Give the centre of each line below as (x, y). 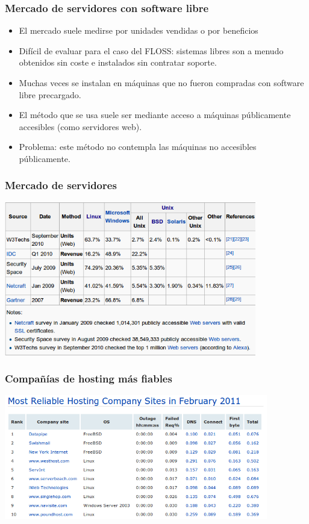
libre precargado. (50, 94)
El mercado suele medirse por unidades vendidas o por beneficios (139, 30)
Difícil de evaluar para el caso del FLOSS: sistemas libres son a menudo (151, 50)
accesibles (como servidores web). (80, 126)
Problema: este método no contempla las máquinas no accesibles (138, 147)
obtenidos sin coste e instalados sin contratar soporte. (118, 62)
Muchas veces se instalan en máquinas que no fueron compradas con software (161, 83)
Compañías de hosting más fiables (89, 379)
